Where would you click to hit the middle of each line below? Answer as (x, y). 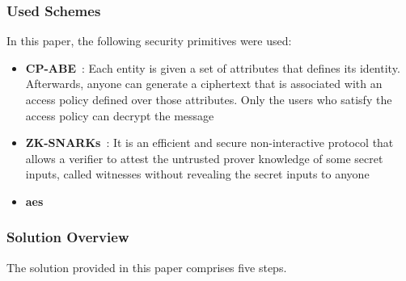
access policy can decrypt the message (120, 115)
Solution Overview (68, 237)
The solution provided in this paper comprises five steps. (147, 267)
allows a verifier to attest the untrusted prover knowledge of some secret (204, 158)
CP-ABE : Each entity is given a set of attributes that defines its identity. (213, 67)
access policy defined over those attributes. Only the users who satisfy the (209, 99)
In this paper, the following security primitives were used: (149, 41)
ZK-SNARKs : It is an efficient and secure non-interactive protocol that (209, 143)
